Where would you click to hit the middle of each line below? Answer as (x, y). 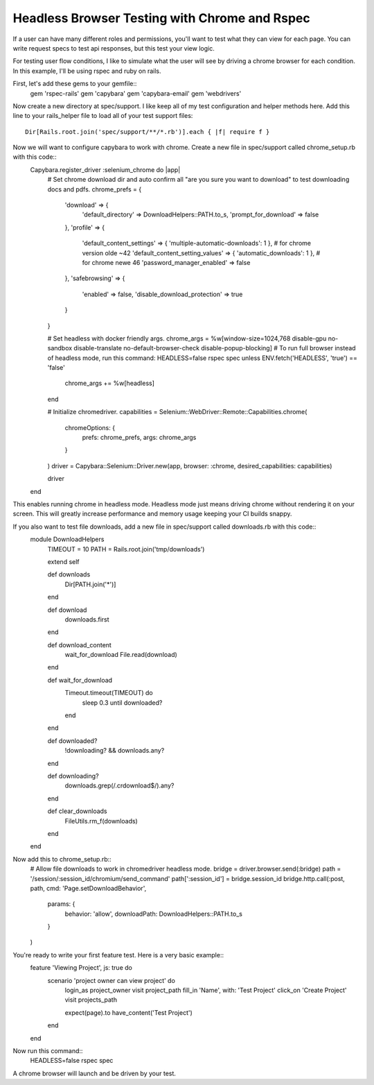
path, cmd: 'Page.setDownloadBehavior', (88, 888)
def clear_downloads (77, 811)
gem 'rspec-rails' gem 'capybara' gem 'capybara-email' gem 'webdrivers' (136, 93)
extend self (63, 561)
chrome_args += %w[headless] (110, 383)
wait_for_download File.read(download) (121, 655)
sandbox (60, 348)
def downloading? (73, 776)
